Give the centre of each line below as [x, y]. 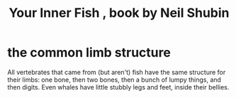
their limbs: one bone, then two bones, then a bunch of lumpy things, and [114, 80]
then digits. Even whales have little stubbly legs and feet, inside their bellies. [118, 87]
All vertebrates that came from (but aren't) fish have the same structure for [117, 72]
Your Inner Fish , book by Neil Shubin [119, 13]
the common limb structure [89, 53]
